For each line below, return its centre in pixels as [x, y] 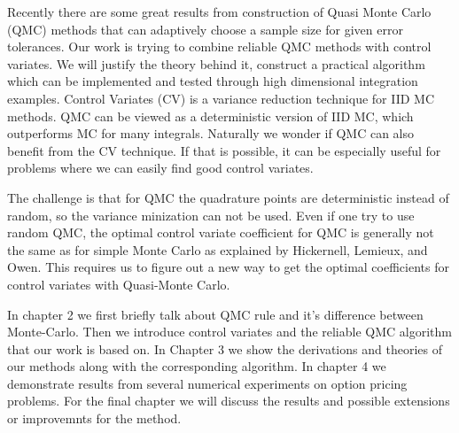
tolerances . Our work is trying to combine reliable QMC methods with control [219, 46]
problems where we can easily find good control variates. [160, 168]
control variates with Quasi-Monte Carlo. [119, 284]
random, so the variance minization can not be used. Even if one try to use [211, 215]
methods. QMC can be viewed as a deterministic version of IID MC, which [210, 116]
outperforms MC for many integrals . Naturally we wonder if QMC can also [210, 133]
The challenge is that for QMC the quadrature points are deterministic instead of [228, 197]
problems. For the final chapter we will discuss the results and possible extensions [229, 401]
